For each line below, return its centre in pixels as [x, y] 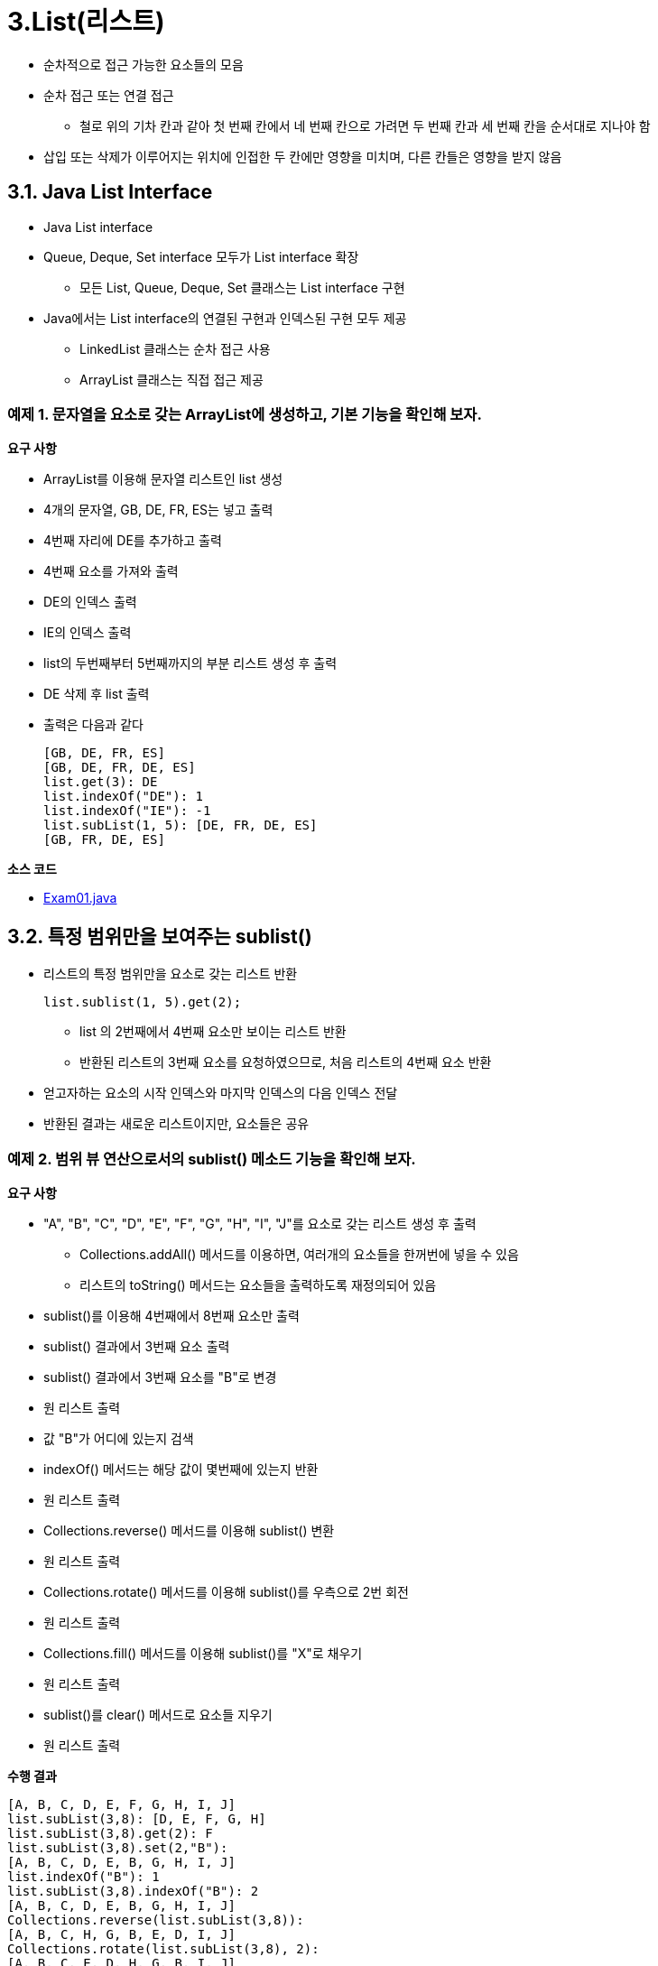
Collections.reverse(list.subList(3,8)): [156, 1920]
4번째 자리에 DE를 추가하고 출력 [133, 541]
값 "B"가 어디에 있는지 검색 [119, 1438]
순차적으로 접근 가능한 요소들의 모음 [144, 64]
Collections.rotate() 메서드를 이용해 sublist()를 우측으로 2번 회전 [226, 1591]
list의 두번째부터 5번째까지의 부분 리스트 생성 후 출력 [190, 663]
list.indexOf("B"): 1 [83, 1876]
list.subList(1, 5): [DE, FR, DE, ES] [181, 825]
